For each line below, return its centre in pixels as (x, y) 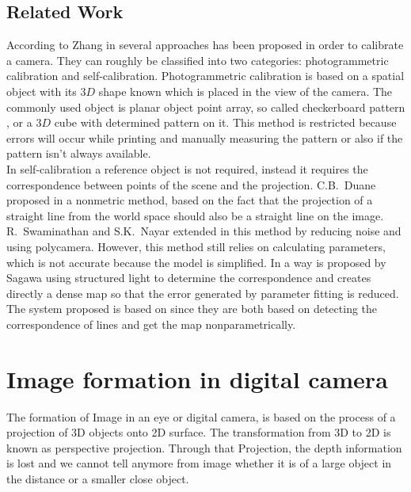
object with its (42, 91)
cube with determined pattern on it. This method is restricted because (225, 122)
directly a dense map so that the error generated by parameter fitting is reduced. (203, 293)
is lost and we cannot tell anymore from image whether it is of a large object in (199, 463)
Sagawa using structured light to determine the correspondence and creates (189, 278)
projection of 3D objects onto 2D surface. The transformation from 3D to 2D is (199, 432)
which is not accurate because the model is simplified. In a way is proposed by (196, 262)
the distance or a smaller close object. (98, 478)
